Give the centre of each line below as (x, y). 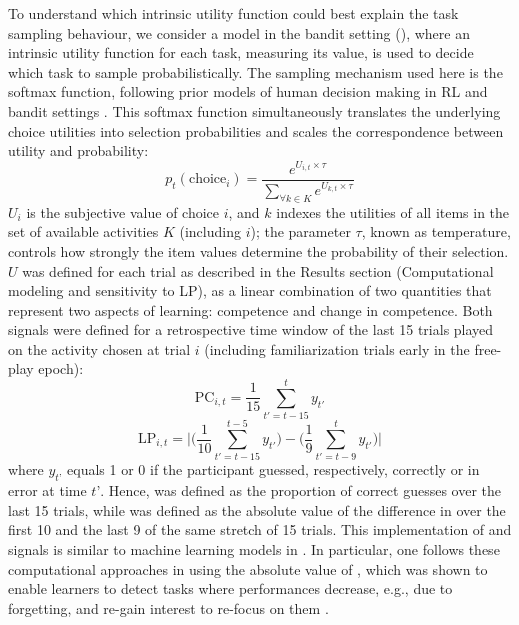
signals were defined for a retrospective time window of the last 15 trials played (251, 329)
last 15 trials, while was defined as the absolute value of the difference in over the (257, 509)
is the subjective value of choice (123, 211)
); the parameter (300, 231)
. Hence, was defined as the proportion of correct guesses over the (300, 490)
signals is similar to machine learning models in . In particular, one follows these (254, 548)
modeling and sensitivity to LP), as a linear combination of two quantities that (250, 290)
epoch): (61, 368)
